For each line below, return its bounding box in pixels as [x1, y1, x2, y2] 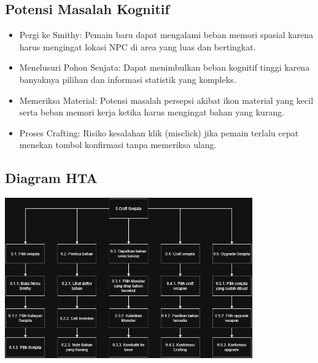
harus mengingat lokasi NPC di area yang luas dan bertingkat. [19, 40, 256, 53]
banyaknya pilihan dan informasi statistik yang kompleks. [19, 72, 236, 85]
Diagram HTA [5, 168, 98, 187]
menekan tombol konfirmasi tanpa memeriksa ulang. [19, 138, 217, 151]
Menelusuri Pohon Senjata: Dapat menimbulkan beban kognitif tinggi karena [19, 61, 310, 74]
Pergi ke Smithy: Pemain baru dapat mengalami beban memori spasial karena [19, 28, 314, 41]
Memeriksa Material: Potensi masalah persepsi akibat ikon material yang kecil [19, 93, 314, 106]
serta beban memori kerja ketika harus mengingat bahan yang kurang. [19, 106, 285, 119]
